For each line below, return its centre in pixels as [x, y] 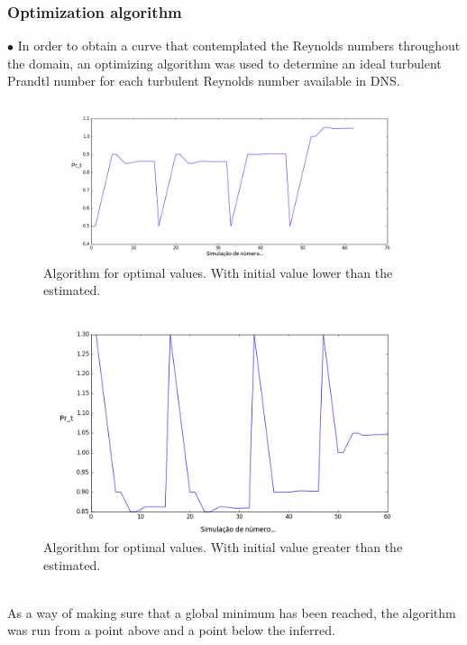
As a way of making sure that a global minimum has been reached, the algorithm [232, 612]
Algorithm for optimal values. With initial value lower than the [218, 272]
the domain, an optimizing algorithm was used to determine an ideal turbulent [224, 63]
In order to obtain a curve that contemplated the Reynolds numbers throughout [239, 46]
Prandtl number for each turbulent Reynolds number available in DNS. [204, 81]
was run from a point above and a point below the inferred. [171, 630]
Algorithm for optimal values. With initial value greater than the [223, 547]
